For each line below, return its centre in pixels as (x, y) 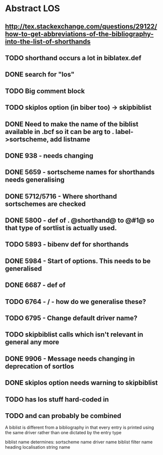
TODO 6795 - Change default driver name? (71, 318)
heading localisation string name (38, 447)
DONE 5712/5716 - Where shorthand (61, 196)
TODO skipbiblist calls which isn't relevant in (74, 335)
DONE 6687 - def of (35, 285)
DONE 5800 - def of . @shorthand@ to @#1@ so (80, 221)
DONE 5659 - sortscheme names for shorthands (80, 172)
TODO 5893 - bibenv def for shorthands (67, 244)
